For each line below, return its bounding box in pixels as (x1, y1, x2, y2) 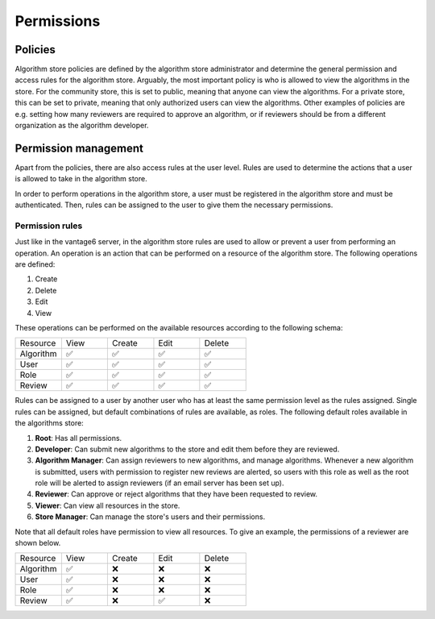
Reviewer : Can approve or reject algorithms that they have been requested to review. (35, 489, 318, 499)
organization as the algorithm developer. (14, 121, 149, 131)
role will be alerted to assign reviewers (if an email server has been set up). (35, 478, 285, 488)
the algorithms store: (14, 418, 84, 428)
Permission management (14, 141, 144, 155)
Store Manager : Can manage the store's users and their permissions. (35, 512, 266, 521)
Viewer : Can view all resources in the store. (35, 501, 180, 510)
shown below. (14, 538, 61, 548)
